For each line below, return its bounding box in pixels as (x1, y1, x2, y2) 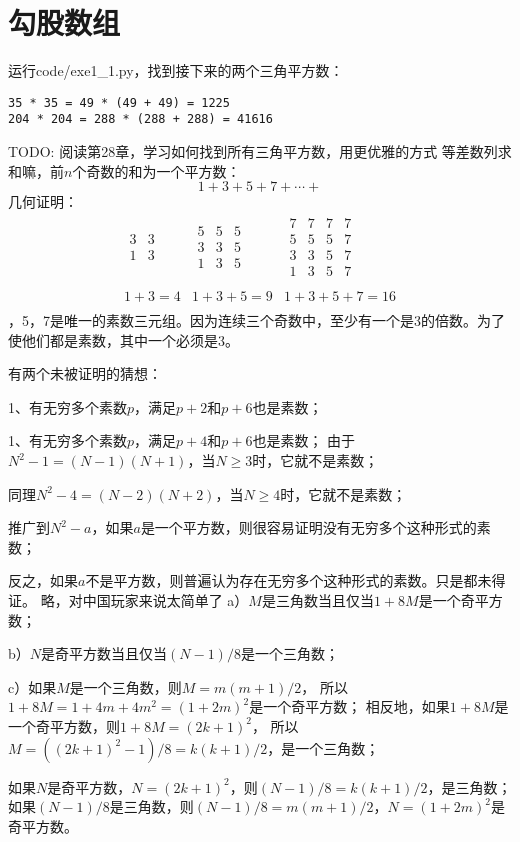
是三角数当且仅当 (261, 590, 374, 610)
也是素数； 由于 (252, 430, 356, 451)
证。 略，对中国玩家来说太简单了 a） (8, 590, 249, 610)
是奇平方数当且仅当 (41, 643, 168, 664)
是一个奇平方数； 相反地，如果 (249, 696, 450, 717)
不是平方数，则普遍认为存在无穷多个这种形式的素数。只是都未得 (85, 570, 506, 591)
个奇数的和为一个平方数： (72, 160, 241, 181)
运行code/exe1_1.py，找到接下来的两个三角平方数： (8, 60, 344, 81)
